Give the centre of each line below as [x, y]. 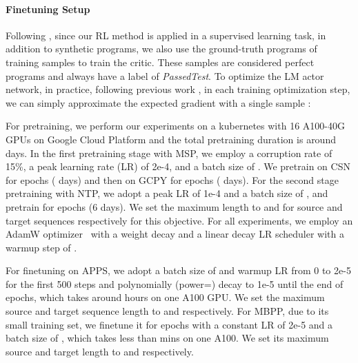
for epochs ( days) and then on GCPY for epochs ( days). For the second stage [172, 179]
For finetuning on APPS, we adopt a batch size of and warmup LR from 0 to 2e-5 [178, 270]
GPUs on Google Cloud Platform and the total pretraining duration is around [171, 139]
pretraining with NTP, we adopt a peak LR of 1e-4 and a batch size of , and [167, 193]
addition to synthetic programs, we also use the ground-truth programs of [161, 49]
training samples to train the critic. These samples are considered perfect [160, 62]
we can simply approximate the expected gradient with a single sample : [158, 102]
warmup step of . [41, 247]
